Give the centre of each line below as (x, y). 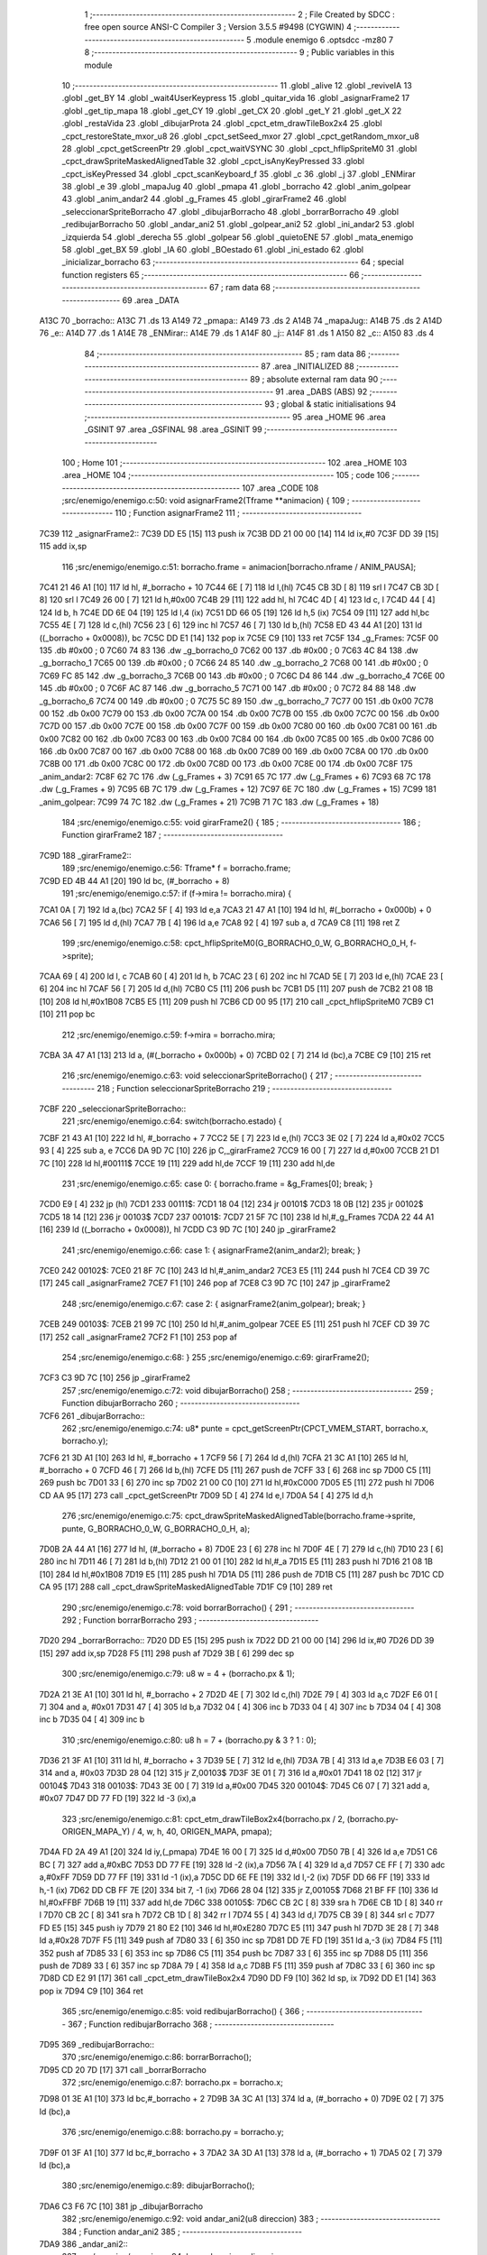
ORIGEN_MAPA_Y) (96, 1832)
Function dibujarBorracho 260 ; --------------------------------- (181, 1404)
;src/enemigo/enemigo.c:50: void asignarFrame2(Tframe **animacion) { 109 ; (206, 501)
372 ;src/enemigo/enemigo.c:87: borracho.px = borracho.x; (172, 2083)
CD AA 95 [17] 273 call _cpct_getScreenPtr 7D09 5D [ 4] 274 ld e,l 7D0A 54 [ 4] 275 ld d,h (206, 1495)
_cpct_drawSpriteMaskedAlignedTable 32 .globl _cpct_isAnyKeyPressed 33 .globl (213, 161)
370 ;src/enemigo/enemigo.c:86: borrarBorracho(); (157, 2057)
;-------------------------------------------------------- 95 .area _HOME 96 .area (235, 417)
